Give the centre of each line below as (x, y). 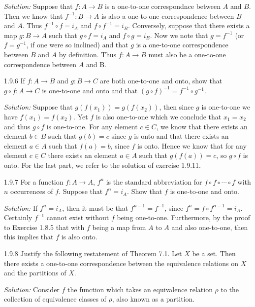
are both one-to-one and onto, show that (161, 81)
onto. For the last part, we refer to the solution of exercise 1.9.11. (102, 165)
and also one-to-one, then (210, 227)
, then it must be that (95, 208)
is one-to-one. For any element (92, 126)
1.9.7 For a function (34, 181)
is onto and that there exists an (181, 136)
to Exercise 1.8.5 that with (44, 227)
